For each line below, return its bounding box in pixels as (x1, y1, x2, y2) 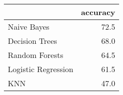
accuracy (81, 6, 116, 18)
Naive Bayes (8, 21, 50, 32)
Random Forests (8, 49, 63, 60)
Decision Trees (8, 35, 57, 46)
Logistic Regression (8, 63, 74, 75)
